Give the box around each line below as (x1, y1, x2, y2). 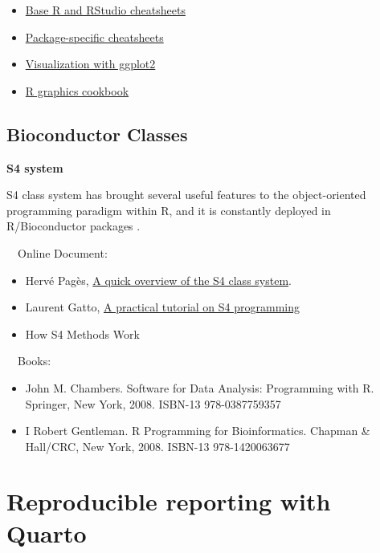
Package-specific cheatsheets (25, 28, 164, 45)
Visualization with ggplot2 (25, 55, 156, 72)
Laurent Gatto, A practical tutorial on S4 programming (25, 299, 300, 315)
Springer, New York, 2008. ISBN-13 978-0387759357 (25, 395, 281, 412)
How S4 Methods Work (25, 325, 140, 342)
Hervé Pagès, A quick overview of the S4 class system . (25, 271, 292, 288)
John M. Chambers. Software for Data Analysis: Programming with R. (25, 379, 374, 396)
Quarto (6, 516, 87, 549)
